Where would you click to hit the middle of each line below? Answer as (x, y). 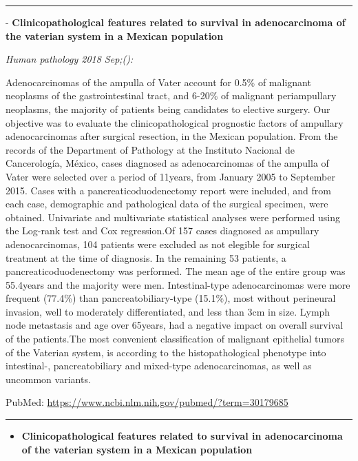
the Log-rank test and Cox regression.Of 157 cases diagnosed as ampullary (162, 230)
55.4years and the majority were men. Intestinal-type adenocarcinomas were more (178, 284)
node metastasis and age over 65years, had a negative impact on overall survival (175, 325)
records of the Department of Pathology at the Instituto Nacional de (150, 149)
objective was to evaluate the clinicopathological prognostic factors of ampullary (175, 122)
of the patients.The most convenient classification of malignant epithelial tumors (175, 339)
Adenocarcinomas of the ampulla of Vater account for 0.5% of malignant (158, 82)
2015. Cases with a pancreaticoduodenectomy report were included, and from (168, 190)
